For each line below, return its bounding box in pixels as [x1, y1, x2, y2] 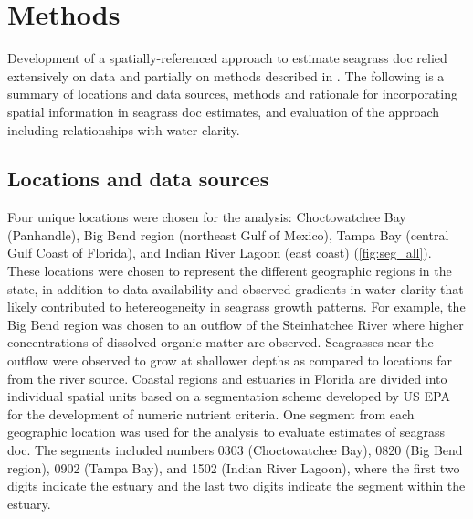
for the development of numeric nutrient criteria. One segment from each [7, 404, 415, 423]
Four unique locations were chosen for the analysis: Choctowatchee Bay [7, 207, 406, 227]
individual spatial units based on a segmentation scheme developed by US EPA [7, 387, 450, 406]
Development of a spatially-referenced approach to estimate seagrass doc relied [7, 48, 447, 68]
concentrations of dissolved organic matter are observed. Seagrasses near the [7, 333, 434, 352]
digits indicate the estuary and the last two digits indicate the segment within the [7, 476, 466, 495]
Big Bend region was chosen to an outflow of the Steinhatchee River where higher [7, 314, 464, 334]
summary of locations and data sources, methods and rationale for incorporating [7, 84, 457, 103]
